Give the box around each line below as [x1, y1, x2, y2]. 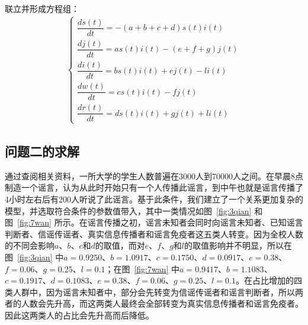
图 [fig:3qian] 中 [5, 250, 64, 263]
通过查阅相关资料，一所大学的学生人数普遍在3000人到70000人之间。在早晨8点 [5, 169, 303, 182]
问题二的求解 [5, 141, 79, 160]
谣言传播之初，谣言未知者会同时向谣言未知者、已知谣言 [87, 216, 303, 229]
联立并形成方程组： [5, 2, 79, 14]
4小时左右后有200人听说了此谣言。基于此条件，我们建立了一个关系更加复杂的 [5, 192, 303, 205]
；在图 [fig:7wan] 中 [105, 262, 180, 275]
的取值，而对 [95, 239, 145, 252]
